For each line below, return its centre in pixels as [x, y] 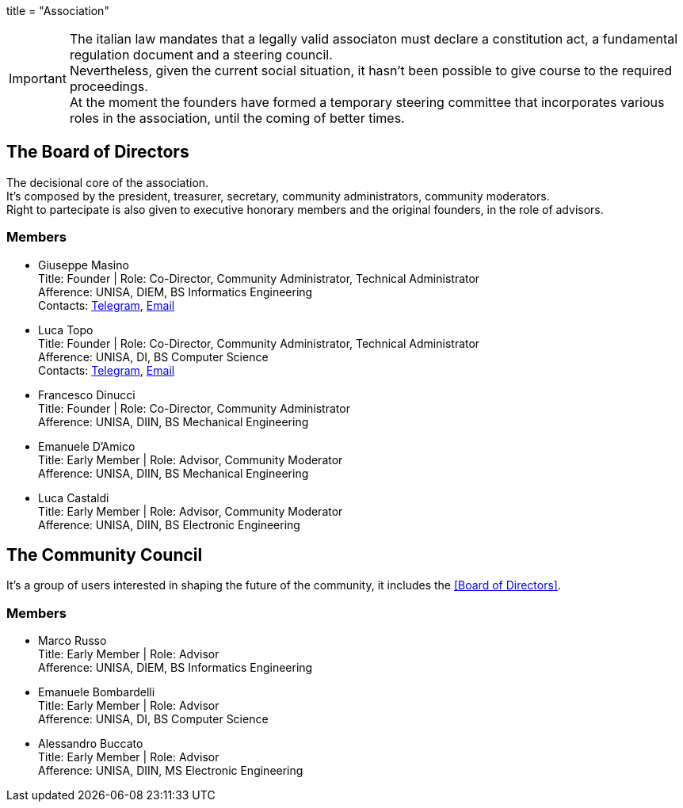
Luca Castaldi [74, 497]
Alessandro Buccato [91, 744]
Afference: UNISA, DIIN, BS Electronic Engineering [169, 524]
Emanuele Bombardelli [97, 692]
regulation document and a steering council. [201, 55]
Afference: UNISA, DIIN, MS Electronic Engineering [171, 771]
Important [38, 78]
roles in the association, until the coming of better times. [237, 118]
